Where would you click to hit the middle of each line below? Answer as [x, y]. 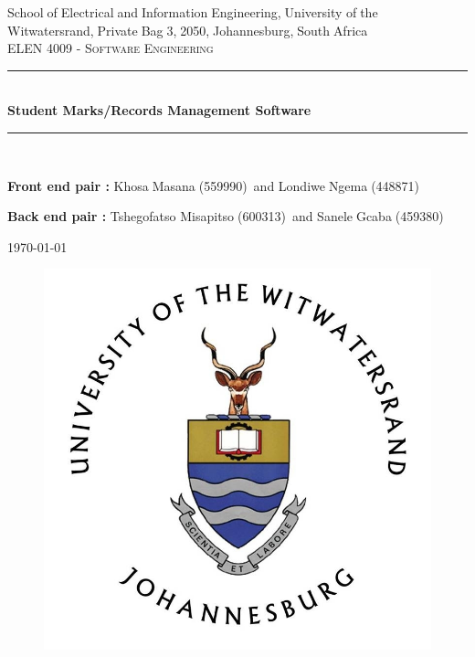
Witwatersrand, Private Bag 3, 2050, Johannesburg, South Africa [188, 30]
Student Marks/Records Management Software [159, 110]
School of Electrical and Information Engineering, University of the [193, 12]
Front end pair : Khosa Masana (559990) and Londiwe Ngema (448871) [214, 185]
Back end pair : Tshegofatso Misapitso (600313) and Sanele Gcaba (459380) [226, 216]
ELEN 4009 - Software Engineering [111, 48]
